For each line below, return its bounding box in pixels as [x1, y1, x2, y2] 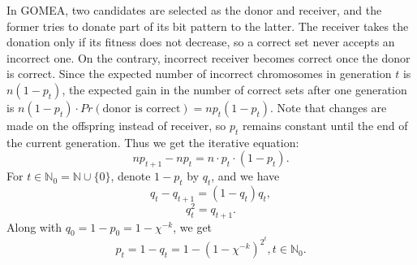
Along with [6, 218, 62, 235]
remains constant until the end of [242, 116, 408, 133]
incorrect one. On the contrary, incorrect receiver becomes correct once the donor [6, 49, 411, 66]
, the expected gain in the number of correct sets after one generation [62, 80, 407, 98]
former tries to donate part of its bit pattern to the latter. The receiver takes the [6, 17, 409, 34]
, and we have [211, 167, 280, 185]
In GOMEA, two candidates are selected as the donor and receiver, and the [6, 2, 382, 18]
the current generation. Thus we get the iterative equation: [6, 133, 299, 150]
